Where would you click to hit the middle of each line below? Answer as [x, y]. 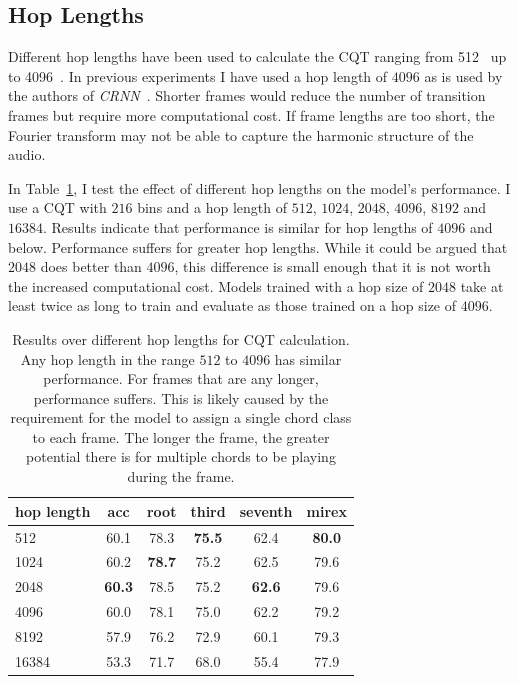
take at [482, 285]
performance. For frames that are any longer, [181, 378]
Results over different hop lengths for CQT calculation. [181, 338]
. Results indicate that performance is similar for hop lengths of [238, 226]
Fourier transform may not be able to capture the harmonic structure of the [241, 134]
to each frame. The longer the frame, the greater [181, 436]
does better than [91, 266]
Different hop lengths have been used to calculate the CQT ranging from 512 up [257, 56]
